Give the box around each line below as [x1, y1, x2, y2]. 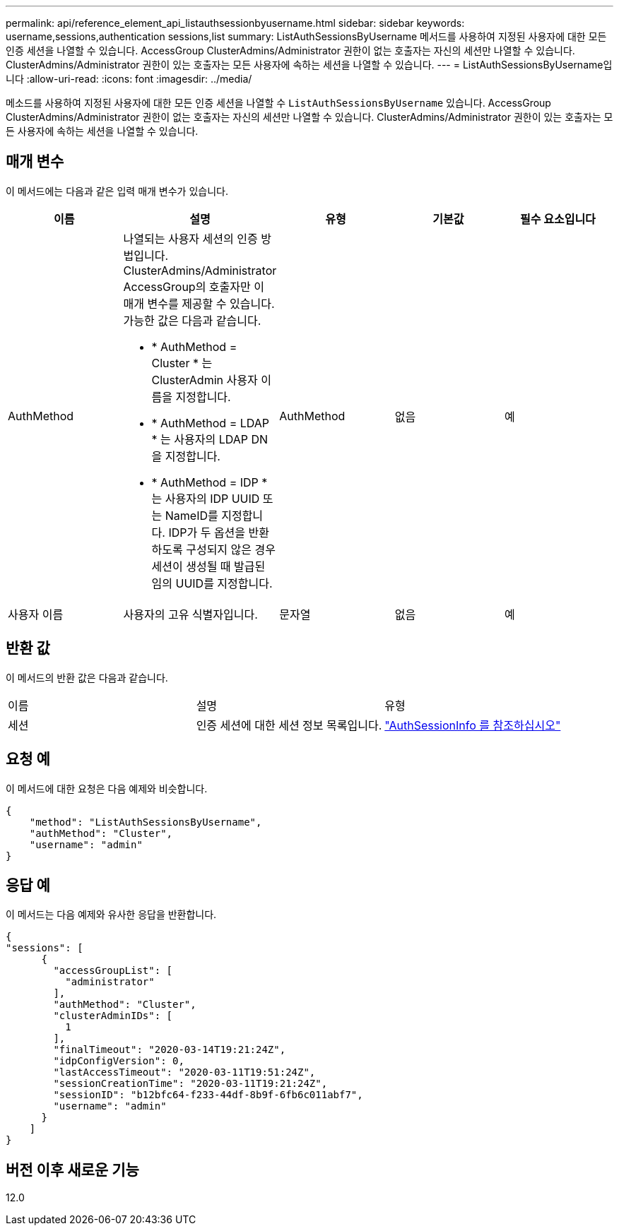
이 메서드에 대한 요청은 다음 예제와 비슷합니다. [6, 782, 208, 795]
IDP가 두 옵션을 [168, 525, 246, 540]
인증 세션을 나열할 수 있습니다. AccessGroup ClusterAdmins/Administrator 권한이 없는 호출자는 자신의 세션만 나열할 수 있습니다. [6, 44, 575, 57]
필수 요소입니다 [520, 211, 596, 226]
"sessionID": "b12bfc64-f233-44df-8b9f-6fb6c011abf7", [53, 1089, 363, 1101]
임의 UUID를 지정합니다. [151, 576, 273, 590]
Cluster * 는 [151, 355, 213, 370]
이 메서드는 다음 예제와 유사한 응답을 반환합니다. [6, 908, 217, 921]
